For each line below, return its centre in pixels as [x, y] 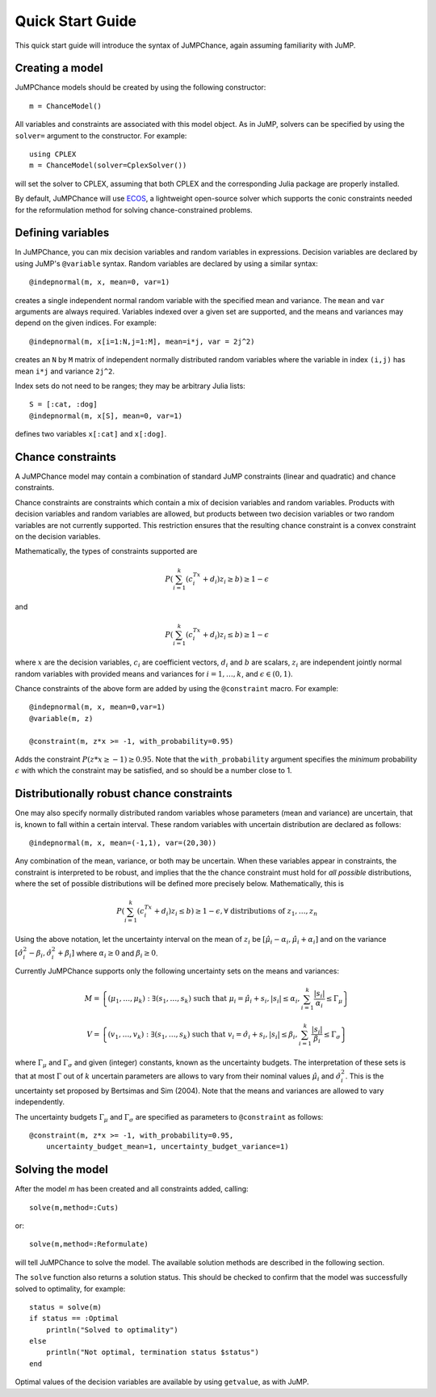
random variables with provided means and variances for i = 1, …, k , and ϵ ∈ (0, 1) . [154, 673]
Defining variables [62, 233]
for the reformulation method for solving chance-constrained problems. [134, 209]
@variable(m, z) [61, 718]
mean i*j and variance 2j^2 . [65, 371]
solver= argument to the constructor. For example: [101, 135]
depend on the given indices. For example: [86, 323]
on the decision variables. [58, 537]
